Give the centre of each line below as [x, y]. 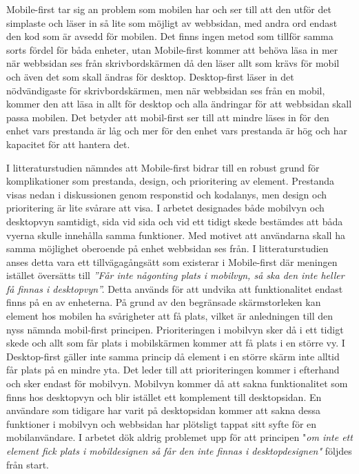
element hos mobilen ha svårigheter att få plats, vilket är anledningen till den [170, 316]
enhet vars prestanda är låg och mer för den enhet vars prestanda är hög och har [177, 131]
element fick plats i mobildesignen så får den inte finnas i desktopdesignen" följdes [179, 451]
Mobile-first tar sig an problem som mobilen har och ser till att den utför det [169, 9]
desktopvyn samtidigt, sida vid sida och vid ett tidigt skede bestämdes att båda [175, 221]
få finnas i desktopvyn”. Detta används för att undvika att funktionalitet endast [175, 288]
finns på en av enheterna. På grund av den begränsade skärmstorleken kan [164, 302]
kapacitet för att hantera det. [68, 144]
